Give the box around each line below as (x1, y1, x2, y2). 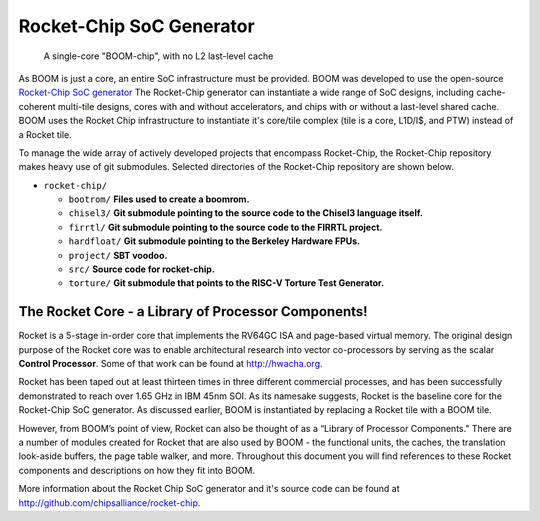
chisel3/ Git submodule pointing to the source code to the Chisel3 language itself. (68, 207, 424, 219)
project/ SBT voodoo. (68, 249, 168, 261)
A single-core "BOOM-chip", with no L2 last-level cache (43, 50, 274, 62)
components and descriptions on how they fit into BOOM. (18, 464, 255, 476)
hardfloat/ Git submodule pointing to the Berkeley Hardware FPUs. (68, 235, 360, 247)
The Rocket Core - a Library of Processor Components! (18, 303, 369, 320)
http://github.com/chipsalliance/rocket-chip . (18, 496, 201, 509)
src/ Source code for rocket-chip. (68, 263, 215, 275)
